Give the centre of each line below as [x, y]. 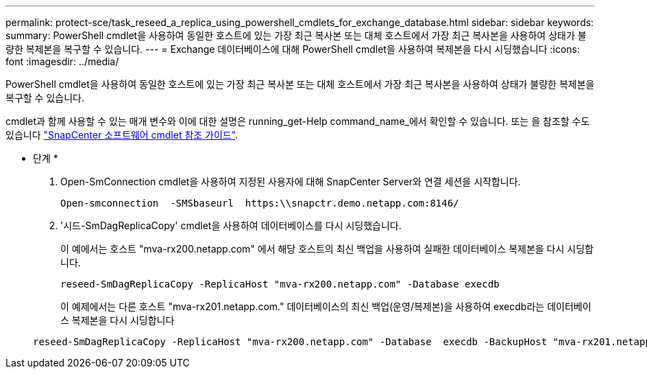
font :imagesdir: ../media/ [62, 61]
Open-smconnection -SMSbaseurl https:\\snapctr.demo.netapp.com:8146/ [260, 203]
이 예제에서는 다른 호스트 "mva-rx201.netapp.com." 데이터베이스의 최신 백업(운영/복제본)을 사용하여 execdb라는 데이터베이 [326, 306]
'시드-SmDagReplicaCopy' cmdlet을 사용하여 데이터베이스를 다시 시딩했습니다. [231, 225]
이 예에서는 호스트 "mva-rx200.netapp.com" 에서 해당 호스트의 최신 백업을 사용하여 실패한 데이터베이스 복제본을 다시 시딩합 [327, 249]
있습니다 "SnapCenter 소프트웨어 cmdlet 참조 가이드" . [122, 135]
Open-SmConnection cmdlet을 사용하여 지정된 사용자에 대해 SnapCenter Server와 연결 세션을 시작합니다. [291, 182]
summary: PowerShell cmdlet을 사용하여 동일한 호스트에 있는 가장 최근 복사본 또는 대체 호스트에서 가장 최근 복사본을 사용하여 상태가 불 [296, 35]
